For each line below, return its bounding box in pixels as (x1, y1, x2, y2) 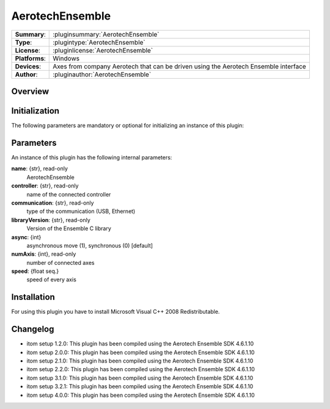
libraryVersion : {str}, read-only (11, 216, 91, 223)
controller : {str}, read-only (11, 182, 79, 189)
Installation (11, 292, 55, 302)
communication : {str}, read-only (11, 199, 94, 206)
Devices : (15, 62, 41, 70)
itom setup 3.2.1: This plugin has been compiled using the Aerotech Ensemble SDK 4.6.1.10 (26, 383, 254, 390)
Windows (53, 54, 79, 62)
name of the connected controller (26, 190, 111, 198)
